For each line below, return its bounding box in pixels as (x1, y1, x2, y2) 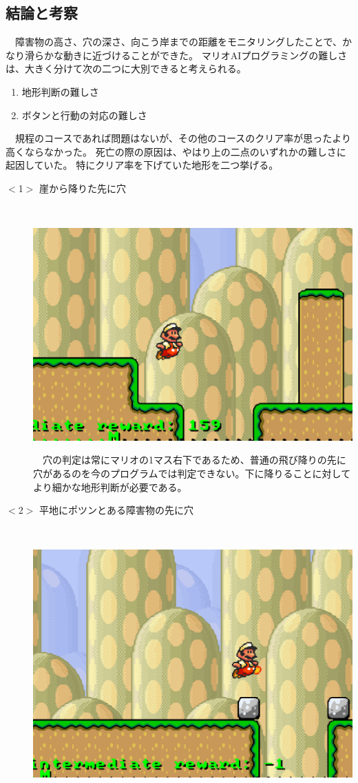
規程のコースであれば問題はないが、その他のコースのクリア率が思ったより (14, 131, 351, 145)
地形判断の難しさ (21, 84, 99, 98)
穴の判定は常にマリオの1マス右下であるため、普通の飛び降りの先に (42, 452, 346, 467)
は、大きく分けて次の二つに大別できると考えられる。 (6, 61, 246, 76)
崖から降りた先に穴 (39, 180, 126, 195)
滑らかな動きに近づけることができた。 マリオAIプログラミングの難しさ (24, 48, 348, 62)
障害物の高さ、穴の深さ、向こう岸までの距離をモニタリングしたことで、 (14, 34, 343, 49)
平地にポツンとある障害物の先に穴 (39, 503, 193, 517)
